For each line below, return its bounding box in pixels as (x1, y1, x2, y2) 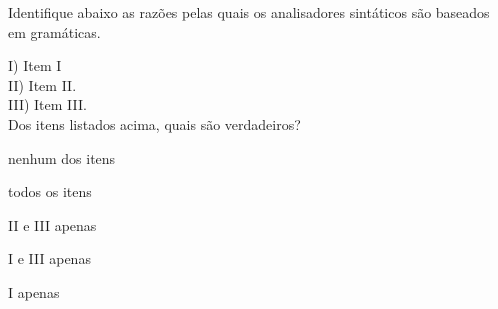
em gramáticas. (8, 21, 101, 42)
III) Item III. (8, 94, 87, 115)
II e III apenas (8, 214, 97, 235)
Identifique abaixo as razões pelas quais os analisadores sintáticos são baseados (8, 2, 490, 22)
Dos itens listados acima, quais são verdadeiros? (8, 113, 301, 134)
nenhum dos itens (8, 147, 116, 168)
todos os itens (8, 181, 92, 202)
